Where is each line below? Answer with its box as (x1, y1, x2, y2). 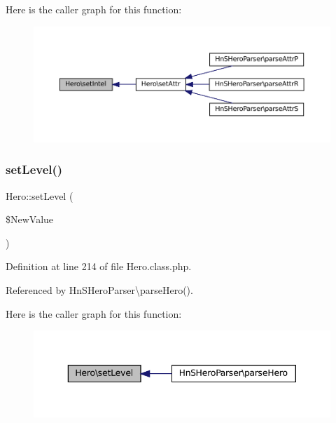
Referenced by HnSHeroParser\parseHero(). (6, 282, 193, 297)
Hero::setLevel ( (6, 188, 73, 203)
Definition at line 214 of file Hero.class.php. (6, 259, 192, 274)
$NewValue (6, 212, 54, 227)
